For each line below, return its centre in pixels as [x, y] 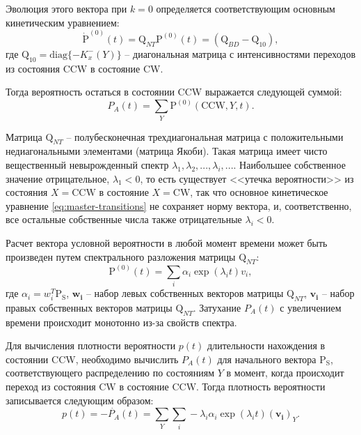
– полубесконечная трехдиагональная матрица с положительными [205, 136]
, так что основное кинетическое [259, 192]
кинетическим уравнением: [63, 22]
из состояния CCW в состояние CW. [85, 68]
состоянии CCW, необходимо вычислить [92, 359]
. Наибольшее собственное [289, 164]
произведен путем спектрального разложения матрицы [121, 256]
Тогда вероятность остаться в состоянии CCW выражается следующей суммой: [174, 92]
